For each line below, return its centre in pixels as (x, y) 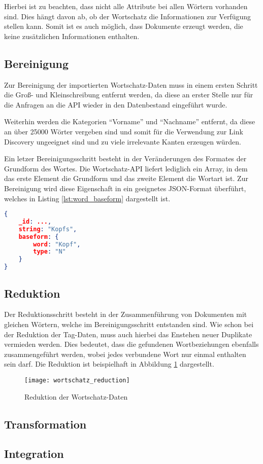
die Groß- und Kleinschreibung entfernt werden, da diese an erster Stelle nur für (129, 95)
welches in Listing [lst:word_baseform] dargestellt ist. (87, 198)
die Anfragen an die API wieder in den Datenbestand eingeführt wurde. (116, 104)
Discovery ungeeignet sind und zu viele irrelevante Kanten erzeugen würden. (123, 141)
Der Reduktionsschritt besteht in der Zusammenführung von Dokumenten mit (126, 314)
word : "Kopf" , (57, 244)
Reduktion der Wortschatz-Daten (76, 396)
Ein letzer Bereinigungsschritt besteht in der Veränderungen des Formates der (125, 158)
